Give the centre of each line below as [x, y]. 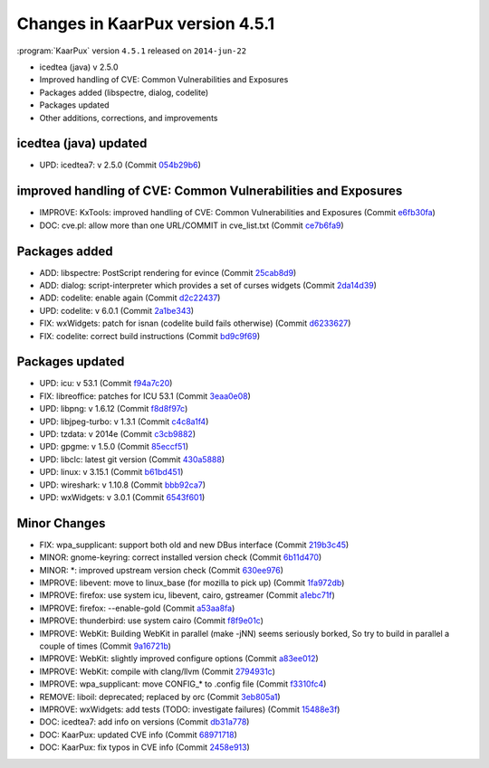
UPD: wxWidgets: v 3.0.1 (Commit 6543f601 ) [122, 497]
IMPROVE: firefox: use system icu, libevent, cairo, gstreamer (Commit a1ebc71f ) [187, 595]
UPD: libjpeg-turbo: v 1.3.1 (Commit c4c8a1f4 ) [124, 422]
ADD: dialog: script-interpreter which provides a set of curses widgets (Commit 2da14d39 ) [208, 285]
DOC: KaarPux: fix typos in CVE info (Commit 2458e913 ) [145, 747]
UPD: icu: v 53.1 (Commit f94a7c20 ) [106, 384]
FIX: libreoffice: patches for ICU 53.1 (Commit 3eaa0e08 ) [145, 396]
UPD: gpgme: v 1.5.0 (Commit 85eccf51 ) [114, 447]
